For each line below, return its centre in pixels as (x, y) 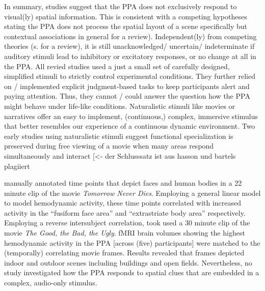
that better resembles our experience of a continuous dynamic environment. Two (130, 126)
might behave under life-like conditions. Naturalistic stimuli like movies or (120, 106)
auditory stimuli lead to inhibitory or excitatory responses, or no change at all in (130, 56)
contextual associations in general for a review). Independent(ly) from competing (130, 36)
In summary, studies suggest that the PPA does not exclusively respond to (121, 6)
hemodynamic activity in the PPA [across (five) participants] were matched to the (132, 242)
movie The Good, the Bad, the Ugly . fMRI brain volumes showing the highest (125, 233)
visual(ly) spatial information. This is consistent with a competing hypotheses (126, 16)
